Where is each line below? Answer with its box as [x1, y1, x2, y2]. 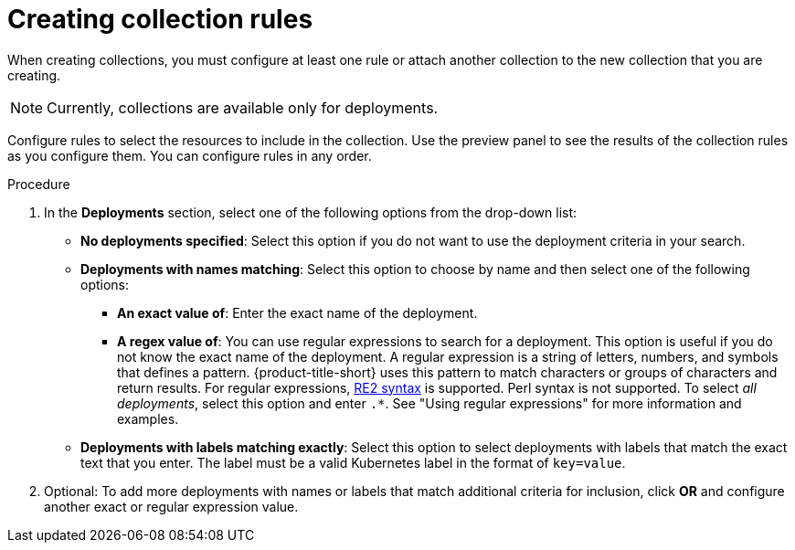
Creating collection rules [7, 4, 313, 35]
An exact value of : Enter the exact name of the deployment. [117, 304, 478, 321]
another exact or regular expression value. [44, 498, 299, 514]
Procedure [7, 175, 70, 192]
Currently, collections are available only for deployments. [47, 98, 439, 117]
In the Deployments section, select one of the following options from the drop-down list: [44, 204, 578, 220]
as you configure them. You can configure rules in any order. [7, 147, 372, 164]
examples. [117, 410, 179, 427]
